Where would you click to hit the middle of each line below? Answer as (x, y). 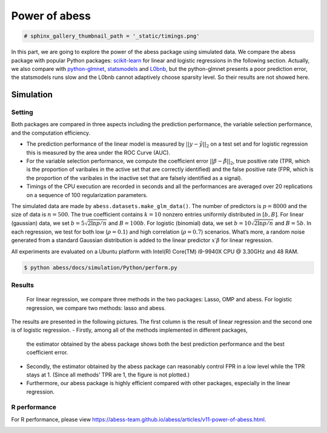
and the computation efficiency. (51, 133)
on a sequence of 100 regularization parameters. (87, 195)
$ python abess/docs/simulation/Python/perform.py (101, 267)
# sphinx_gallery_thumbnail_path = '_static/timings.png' (112, 36)
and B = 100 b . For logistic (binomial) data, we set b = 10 (180, 223)
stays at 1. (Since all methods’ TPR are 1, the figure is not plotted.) (108, 374)
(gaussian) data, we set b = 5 (48, 223)
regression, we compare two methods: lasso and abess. (96, 308)
